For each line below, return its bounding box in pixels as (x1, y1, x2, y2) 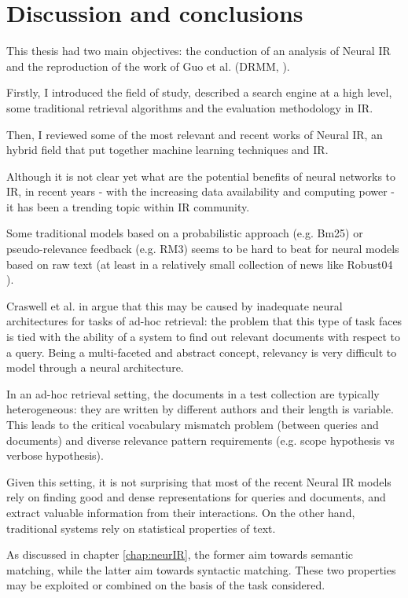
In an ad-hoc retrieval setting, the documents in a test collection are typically (6, 385, 380, 402)
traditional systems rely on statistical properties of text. (6, 519, 276, 536)
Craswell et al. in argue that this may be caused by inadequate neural (6, 297, 343, 314)
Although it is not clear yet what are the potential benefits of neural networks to (6, 167, 396, 184)
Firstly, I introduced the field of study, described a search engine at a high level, (6, 84, 392, 101)
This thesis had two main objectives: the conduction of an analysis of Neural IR (6, 42, 391, 59)
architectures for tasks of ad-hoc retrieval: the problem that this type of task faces (6, 313, 402, 329)
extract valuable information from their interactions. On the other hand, (6, 504, 355, 520)
